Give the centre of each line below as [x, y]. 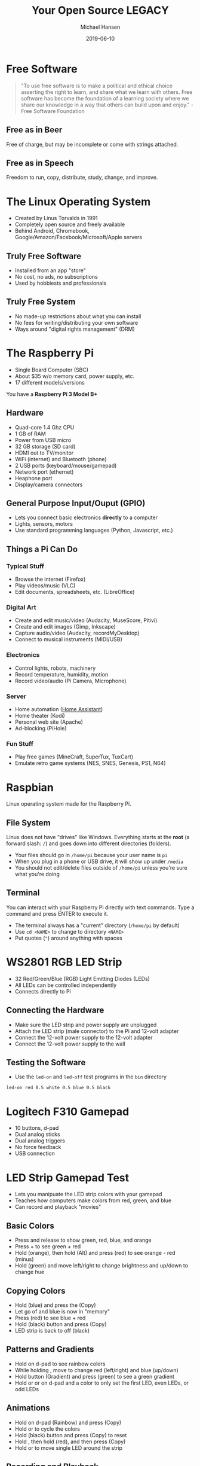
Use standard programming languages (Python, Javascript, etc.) [94, 531]
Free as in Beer [34, 130]
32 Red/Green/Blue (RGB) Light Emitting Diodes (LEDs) [82, 979]
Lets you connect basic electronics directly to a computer [86, 517]
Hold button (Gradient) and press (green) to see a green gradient [95, 1376]
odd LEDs [27, 1389]
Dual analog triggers [40, 1141]
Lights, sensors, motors [44, 524]
